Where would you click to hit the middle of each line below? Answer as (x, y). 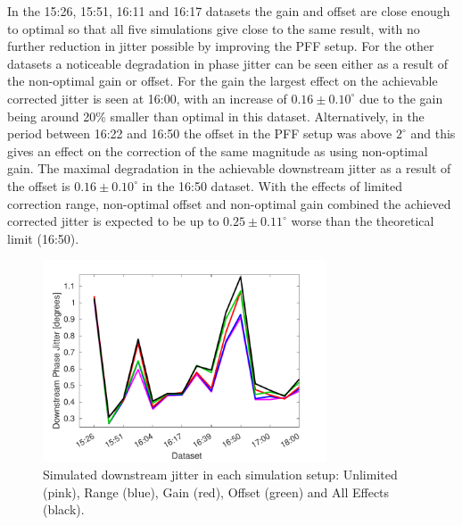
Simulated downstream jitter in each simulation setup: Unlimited (220, 474)
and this (433, 133)
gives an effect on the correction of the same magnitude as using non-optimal (218, 150)
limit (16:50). (43, 238)
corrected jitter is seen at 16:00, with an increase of (147, 98)
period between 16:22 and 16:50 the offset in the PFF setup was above (200, 133)
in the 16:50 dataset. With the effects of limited (272, 185)
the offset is (39, 185)
